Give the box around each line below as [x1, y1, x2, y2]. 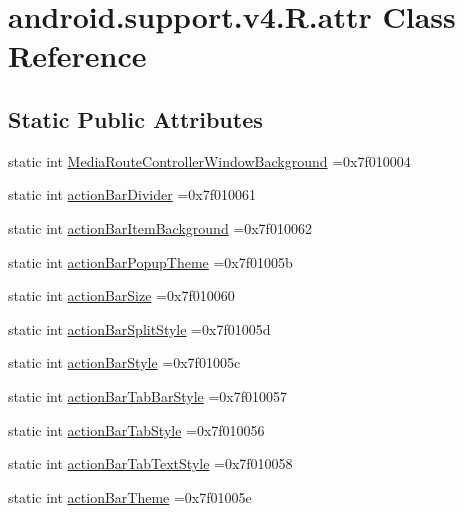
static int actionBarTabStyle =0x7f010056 [8, 419, 265, 440]
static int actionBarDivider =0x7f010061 [8, 184, 256, 205]
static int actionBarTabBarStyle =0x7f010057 [8, 385, 288, 406]
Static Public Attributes [8, 103, 263, 134]
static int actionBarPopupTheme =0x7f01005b [8, 251, 293, 272]
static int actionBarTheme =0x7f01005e [8, 486, 252, 507]
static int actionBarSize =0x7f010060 [8, 285, 235, 306]
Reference [8, 35, 147, 76]
